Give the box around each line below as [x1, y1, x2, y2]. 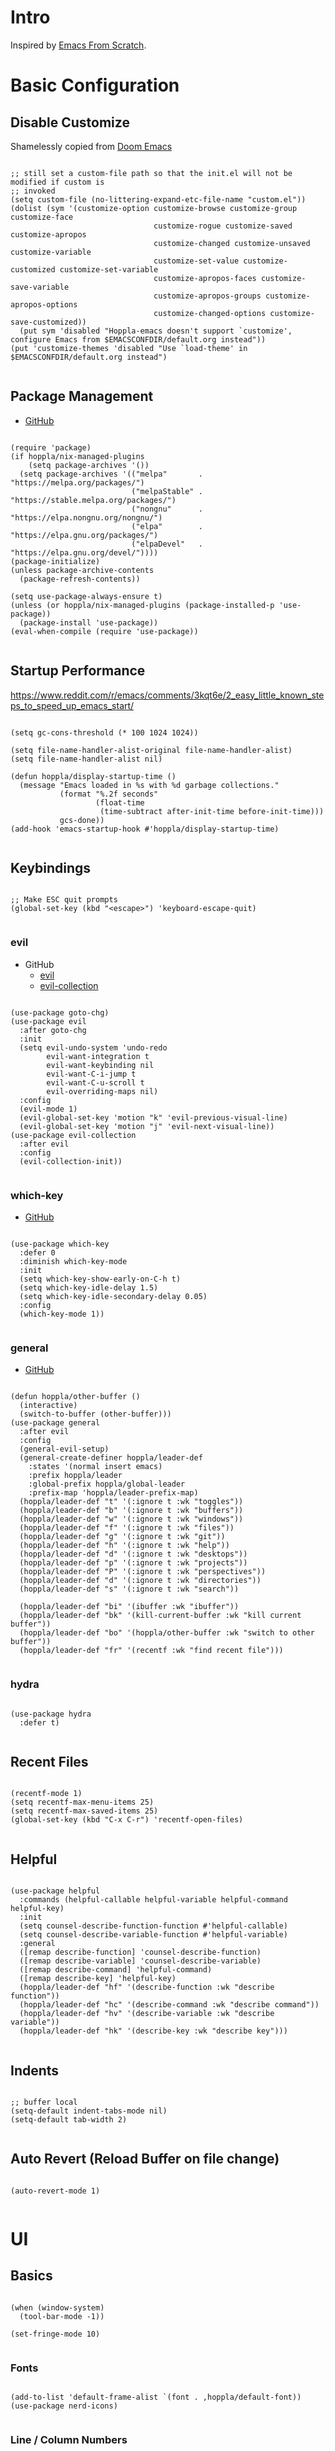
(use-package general [10, 1418, 101, 1428]
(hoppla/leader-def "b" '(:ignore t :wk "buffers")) [19, 1506, 244, 1516]
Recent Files [10, 1753, 89, 1770]
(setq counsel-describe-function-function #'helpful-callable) [19, 1921, 288, 1931]
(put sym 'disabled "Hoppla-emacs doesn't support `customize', [19, 326, 293, 336]
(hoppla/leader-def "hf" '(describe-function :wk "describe [19, 1982, 275, 1993]
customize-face [10, 212, 74, 222]
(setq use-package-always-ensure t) [10, 591, 163, 601]
